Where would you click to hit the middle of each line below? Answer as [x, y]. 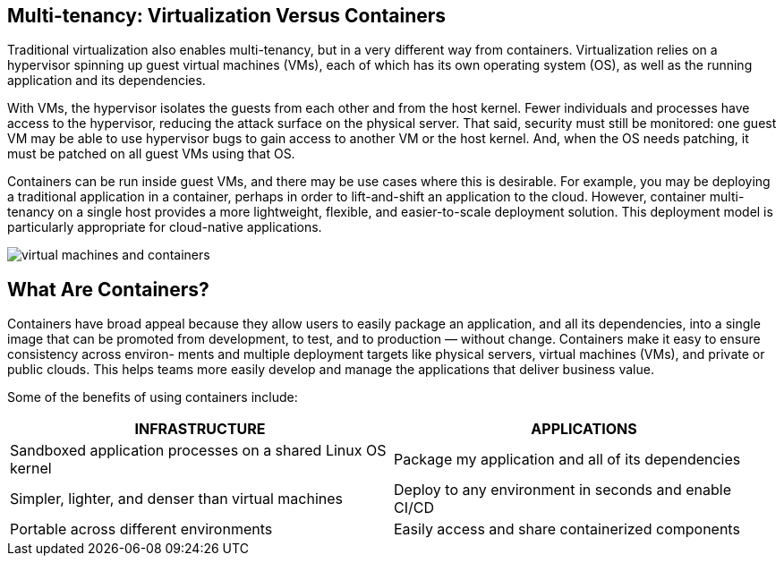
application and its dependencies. [107, 81]
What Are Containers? [108, 289]
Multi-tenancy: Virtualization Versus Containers [227, 16]
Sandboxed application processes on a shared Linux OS [198, 451]
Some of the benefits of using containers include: [153, 397]
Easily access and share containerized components [567, 529]
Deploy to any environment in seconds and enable [562, 490]
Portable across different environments [141, 529]
